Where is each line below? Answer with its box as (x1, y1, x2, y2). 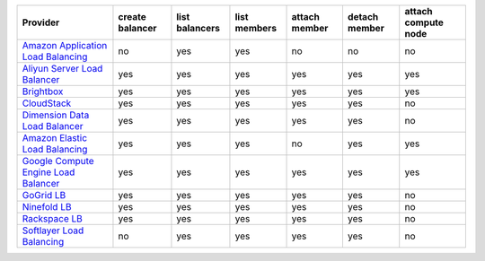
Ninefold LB (22, 201, 72, 213)
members (234, 22, 278, 34)
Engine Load (22, 166, 75, 178)
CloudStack (22, 97, 72, 109)
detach (347, 11, 379, 22)
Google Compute (22, 155, 94, 167)
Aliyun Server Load (22, 63, 103, 74)
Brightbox (22, 85, 64, 98)
